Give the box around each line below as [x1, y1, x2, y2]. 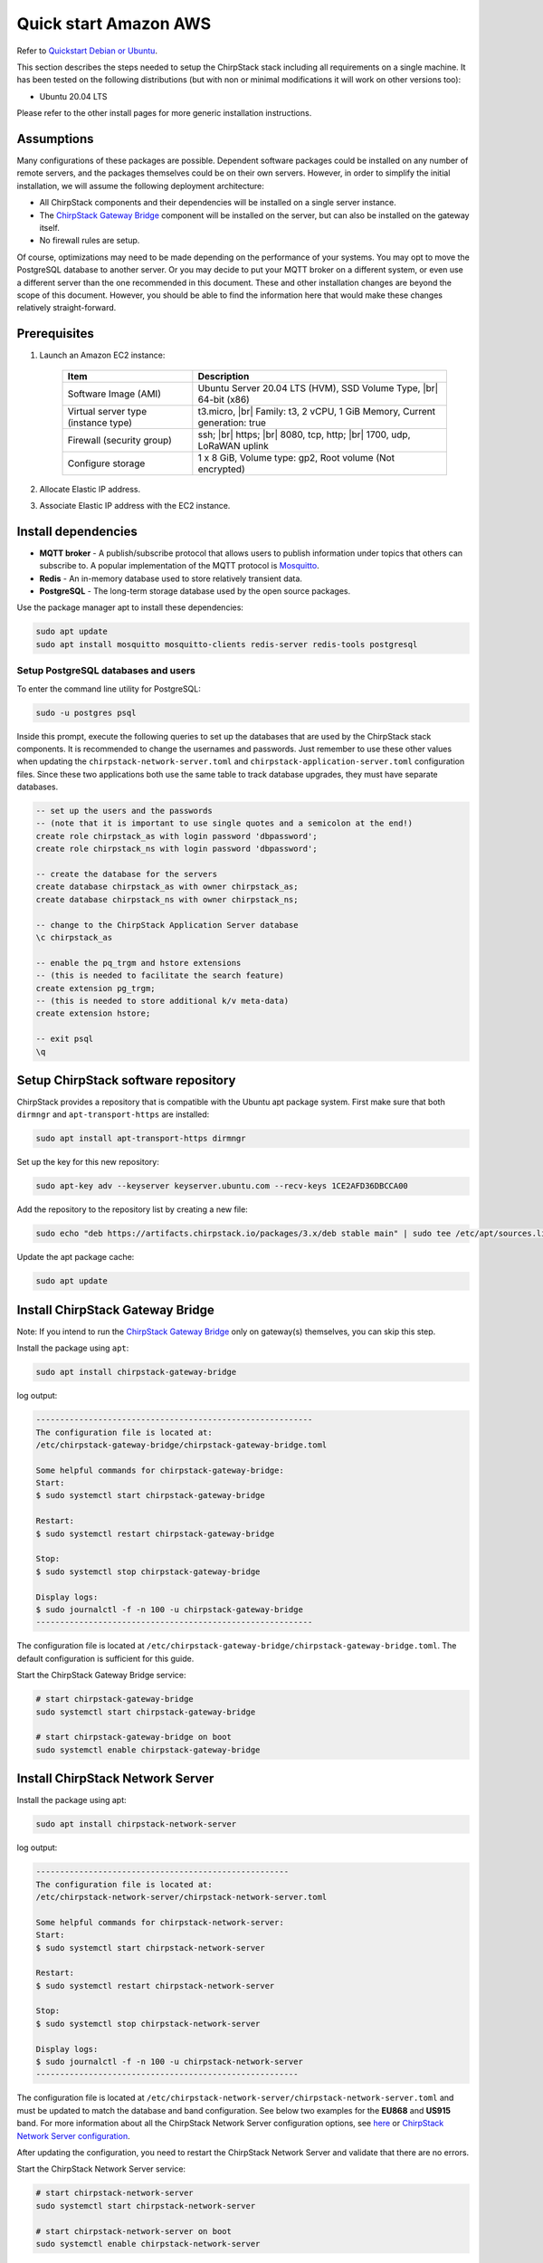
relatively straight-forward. [16, 302, 117, 313]
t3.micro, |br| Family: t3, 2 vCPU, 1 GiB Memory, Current [197, 405, 436, 417]
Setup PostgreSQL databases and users [16, 664, 196, 677]
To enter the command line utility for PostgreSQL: [16, 683, 201, 694]
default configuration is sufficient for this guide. [16, 1653, 195, 1664]
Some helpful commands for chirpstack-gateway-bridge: [35, 1465, 284, 1475]
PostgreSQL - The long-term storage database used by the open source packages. [39, 586, 351, 597]
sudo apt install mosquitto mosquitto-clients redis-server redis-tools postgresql [35, 639, 418, 649]
